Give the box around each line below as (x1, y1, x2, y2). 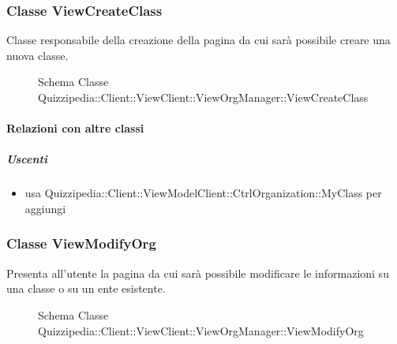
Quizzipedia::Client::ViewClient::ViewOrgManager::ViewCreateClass (38, 89, 369, 105)
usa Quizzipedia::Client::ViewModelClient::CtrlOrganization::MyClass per (24, 185, 382, 201)
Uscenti (6, 151, 47, 167)
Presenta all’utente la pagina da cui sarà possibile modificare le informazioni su (6, 264, 389, 281)
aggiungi (24, 200, 66, 216)
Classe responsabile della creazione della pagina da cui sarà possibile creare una (6, 32, 391, 48)
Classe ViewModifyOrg (6, 234, 156, 253)
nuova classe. (6, 47, 69, 63)
